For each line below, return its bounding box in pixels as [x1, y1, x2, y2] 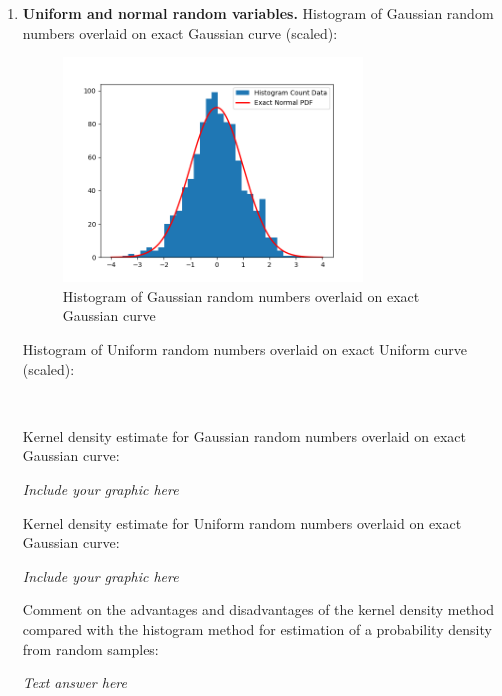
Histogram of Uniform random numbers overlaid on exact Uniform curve [22, 339, 467, 360]
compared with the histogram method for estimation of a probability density [22, 619, 492, 639]
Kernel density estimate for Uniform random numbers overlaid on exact [22, 512, 462, 533]
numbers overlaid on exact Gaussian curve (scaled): [22, 22, 338, 43]
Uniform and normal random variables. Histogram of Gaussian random [22, 3, 494, 23]
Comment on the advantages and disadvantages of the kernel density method [22, 599, 495, 620]
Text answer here [22, 672, 127, 693]
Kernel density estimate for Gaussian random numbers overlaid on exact [22, 425, 467, 446]
